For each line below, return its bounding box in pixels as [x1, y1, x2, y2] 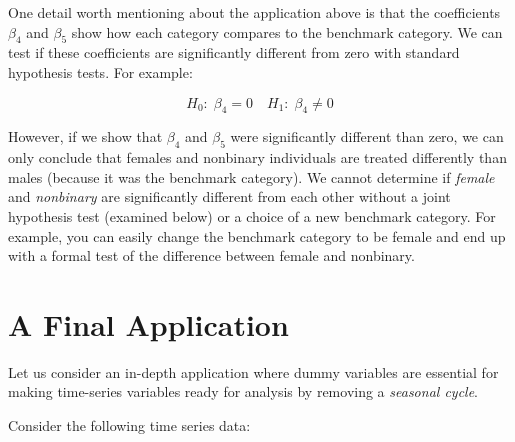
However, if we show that [8, 126, 163, 147]
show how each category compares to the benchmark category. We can [71, 21, 503, 42]
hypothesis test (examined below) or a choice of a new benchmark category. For [8, 205, 496, 226]
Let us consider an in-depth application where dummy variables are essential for [8, 361, 499, 382]
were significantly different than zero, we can [230, 126, 504, 147]
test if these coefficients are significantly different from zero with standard [8, 42, 460, 63]
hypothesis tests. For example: [8, 61, 193, 82]
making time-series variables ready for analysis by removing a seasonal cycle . [8, 381, 478, 402]
